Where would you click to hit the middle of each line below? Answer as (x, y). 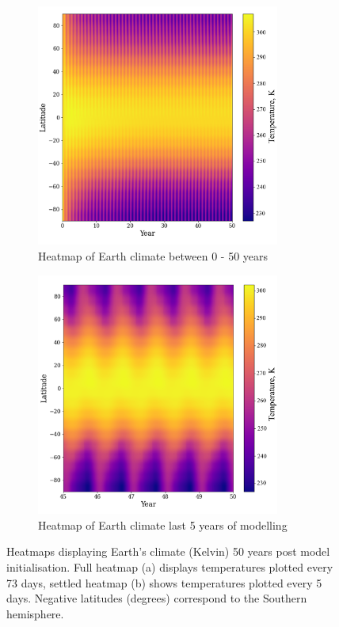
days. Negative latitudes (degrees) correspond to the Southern (157, 598)
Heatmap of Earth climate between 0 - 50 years (153, 256)
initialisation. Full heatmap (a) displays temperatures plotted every (170, 566)
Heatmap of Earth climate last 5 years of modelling (163, 524)
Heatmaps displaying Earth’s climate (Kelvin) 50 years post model (168, 551)
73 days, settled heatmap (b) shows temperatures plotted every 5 (164, 582)
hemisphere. (35, 613)
